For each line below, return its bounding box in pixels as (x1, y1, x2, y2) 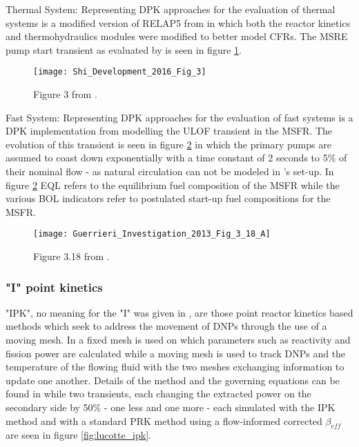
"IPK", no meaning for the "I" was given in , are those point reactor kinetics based (6, 305, 353, 319)
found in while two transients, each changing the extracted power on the (6, 386, 311, 401)
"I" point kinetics (6, 278, 103, 295)
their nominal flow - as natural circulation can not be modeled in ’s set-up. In (6, 164, 334, 178)
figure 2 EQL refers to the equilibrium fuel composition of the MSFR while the (6, 177, 340, 192)
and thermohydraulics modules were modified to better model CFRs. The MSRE (6, 29, 348, 43)
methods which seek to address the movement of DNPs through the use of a (6, 319, 327, 333)
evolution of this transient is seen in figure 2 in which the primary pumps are (6, 137, 331, 151)
